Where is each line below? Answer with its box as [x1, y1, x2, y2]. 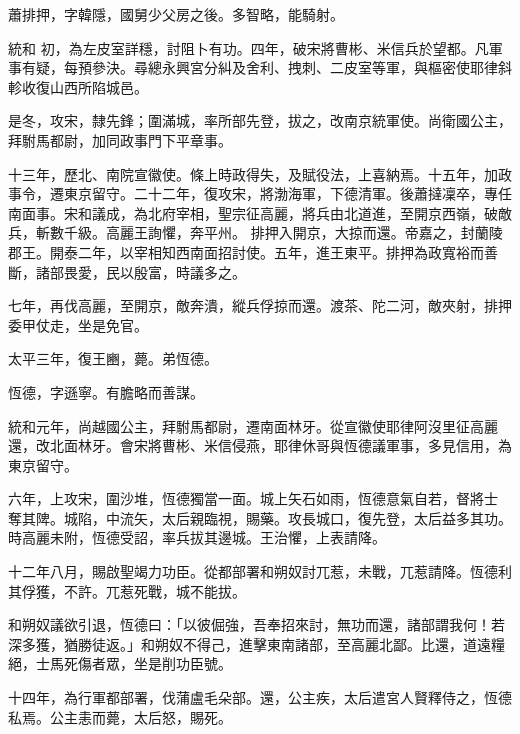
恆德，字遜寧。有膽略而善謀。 [8, 381, 204, 402]
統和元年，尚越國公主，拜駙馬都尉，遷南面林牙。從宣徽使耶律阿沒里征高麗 [8, 415, 498, 436]
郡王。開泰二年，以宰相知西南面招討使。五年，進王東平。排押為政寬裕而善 [8, 241, 498, 262]
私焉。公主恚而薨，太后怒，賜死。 [8, 706, 232, 727]
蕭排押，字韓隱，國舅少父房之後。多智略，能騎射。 [8, 4, 344, 24]
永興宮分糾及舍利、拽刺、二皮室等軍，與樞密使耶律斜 [161, 57, 512, 78]
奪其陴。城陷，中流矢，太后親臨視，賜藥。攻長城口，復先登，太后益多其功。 [8, 507, 512, 528]
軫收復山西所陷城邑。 [8, 76, 148, 97]
